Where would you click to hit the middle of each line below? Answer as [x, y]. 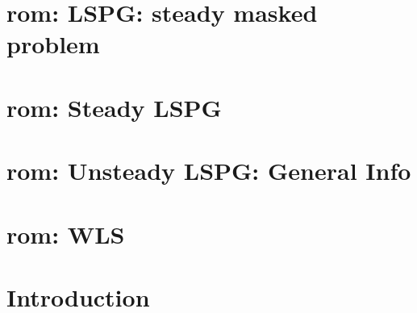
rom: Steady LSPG [114, 107]
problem [53, 44]
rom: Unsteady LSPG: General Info [209, 171]
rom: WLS [66, 234]
